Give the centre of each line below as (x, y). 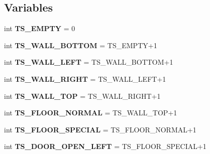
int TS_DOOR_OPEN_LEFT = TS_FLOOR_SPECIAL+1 (105, 146)
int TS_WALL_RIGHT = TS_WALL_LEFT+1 (85, 79)
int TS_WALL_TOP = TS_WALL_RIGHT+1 (82, 96)
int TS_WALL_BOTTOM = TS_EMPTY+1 (81, 45)
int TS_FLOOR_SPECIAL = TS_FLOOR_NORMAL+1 (100, 129)
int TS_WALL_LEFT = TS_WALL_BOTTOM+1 (89, 62)
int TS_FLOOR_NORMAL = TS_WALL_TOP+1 (91, 113)
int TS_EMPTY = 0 (40, 28)
